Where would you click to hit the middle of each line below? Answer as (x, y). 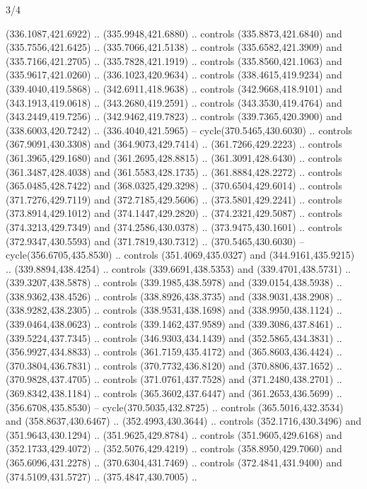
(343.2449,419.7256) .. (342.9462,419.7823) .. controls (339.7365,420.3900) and (174, 116)
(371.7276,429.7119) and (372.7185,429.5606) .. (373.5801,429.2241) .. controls (174, 199)
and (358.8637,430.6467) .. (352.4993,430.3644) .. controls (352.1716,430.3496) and (183, 421)
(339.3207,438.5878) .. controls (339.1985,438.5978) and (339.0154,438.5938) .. (174, 282)
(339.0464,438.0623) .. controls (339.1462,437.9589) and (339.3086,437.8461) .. (174, 324)
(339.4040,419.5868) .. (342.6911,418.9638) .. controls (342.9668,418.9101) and (174, 88)
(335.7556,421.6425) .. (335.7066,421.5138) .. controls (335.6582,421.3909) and (174, 47)
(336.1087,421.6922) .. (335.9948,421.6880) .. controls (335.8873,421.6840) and (174, 33)
